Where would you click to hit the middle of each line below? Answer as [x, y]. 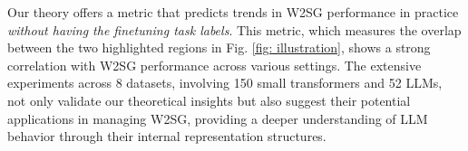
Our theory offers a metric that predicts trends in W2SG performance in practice [233, 12]
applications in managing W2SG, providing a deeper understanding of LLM [218, 118]
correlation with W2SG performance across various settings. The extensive [214, 65]
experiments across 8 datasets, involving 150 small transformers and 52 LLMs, [225, 83]
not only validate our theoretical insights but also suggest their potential [209, 100]
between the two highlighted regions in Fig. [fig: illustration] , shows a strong [219, 47]
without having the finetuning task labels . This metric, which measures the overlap [234, 29]
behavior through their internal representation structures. [167, 136]
